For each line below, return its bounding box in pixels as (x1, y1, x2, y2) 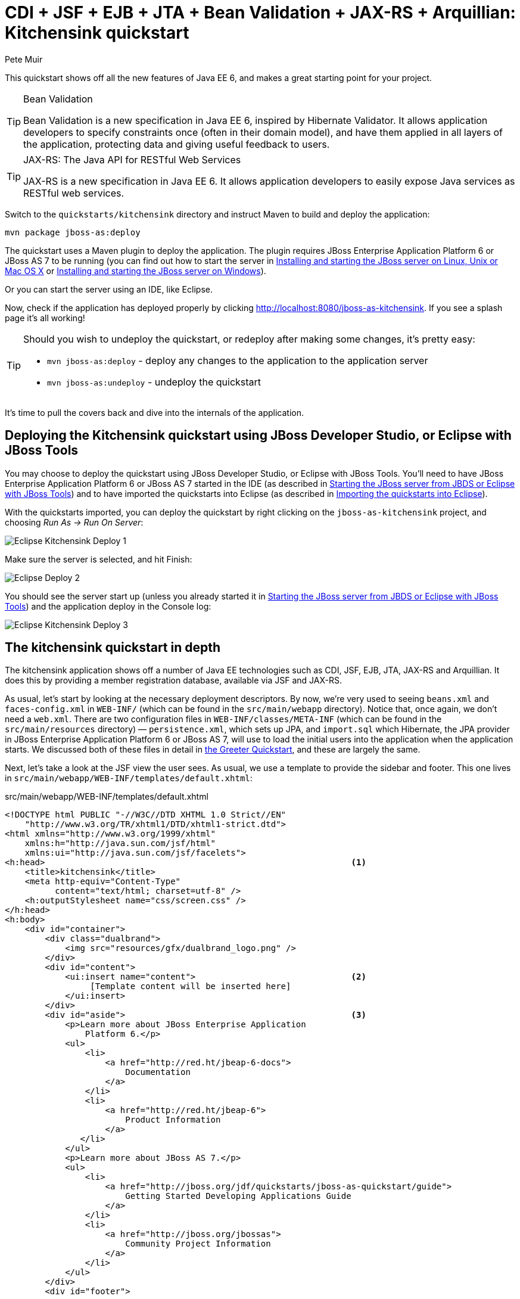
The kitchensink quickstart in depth (5, 640, 221, 655)
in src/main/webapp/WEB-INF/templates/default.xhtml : (5, 773, 253, 784)
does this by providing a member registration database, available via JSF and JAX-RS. (5, 675, 342, 686)
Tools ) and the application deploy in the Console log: (5, 601, 211, 611)
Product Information (125, 1115, 221, 1125)
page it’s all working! (5, 312, 85, 323)
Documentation (125, 1067, 191, 1077)
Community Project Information (125, 1239, 271, 1249)
